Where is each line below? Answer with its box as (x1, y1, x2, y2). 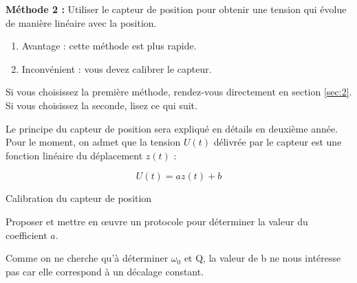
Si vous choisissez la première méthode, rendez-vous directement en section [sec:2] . (6, 84, 352, 99)
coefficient (6, 227, 47, 242)
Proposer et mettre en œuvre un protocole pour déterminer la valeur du (6, 214, 308, 228)
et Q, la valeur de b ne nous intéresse (184, 251, 341, 265)
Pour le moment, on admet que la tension (6, 135, 181, 149)
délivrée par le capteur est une (213, 135, 342, 149)
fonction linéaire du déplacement (6, 148, 143, 162)
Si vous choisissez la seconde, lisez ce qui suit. (6, 98, 197, 112)
